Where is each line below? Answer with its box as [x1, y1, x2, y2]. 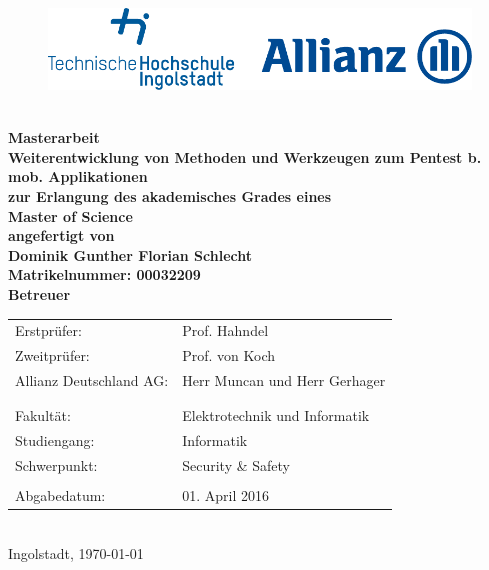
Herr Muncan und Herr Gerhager [182, 370, 386, 391]
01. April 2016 [182, 485, 269, 506]
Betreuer [8, 284, 71, 305]
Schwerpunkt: [15, 455, 98, 476]
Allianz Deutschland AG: [15, 370, 169, 391]
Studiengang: [15, 430, 95, 451]
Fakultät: [15, 405, 71, 426]
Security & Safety [182, 455, 290, 476]
